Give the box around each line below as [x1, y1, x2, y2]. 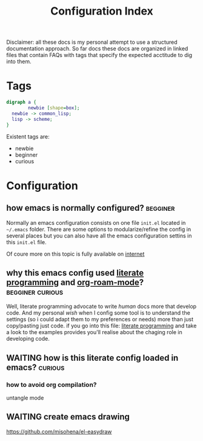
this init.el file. [6, 238, 47, 245]
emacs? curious [6, 362, 65, 372]
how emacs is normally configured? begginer [6, 203, 175, 213]
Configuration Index [50, 4, 153, 18]
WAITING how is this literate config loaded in [6, 352, 179, 363]
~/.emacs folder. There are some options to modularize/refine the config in [6, 225, 191, 233]
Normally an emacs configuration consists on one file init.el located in [6, 219, 186, 226]
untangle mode [6, 394, 44, 402]
